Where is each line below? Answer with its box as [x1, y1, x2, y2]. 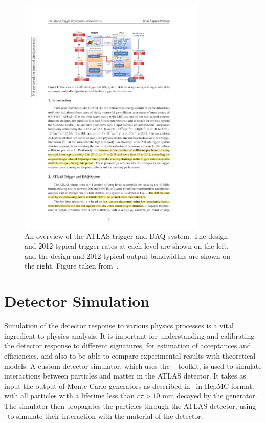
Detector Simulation [4, 291, 150, 311]
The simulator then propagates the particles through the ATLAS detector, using [4, 400, 256, 411]
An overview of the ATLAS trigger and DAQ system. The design [25, 230, 228, 241]
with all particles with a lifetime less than [4, 390, 135, 401]
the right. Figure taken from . [25, 260, 119, 271]
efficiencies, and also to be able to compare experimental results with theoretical [4, 350, 256, 361]
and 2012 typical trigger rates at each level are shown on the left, [25, 240, 229, 251]
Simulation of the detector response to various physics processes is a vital [4, 320, 234, 331]
